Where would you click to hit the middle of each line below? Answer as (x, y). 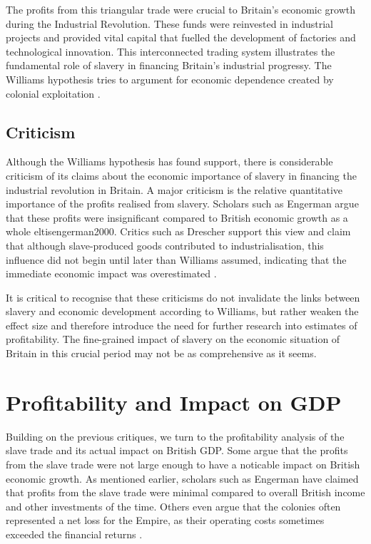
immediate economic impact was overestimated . (111, 273)
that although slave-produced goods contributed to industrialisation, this (165, 245)
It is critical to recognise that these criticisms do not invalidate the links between (183, 297)
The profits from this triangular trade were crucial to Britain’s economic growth (181, 9)
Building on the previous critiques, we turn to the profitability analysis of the (175, 436)
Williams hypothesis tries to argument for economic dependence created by (170, 79)
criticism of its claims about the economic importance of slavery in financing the (181, 175)
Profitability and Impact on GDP (174, 402)
